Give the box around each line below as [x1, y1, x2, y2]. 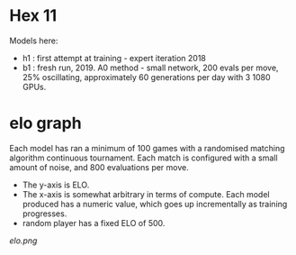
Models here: [9, 35, 58, 46]
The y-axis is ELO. [22, 179, 90, 190]
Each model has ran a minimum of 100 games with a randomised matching [9, 142, 285, 153]
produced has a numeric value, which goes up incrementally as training [22, 198, 288, 209]
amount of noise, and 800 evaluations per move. [9, 161, 189, 172]
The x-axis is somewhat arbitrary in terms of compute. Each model [22, 188, 270, 199]
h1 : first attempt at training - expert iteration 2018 [22, 52, 207, 63]
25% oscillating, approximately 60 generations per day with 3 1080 [22, 71, 272, 82]
